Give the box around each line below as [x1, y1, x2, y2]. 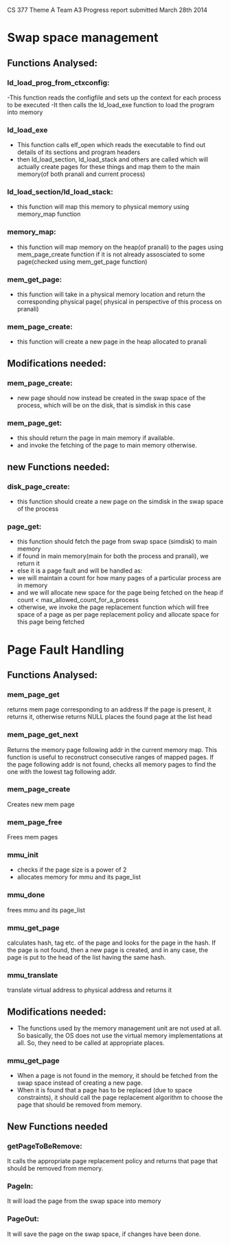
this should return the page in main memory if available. [16, 434, 175, 442]
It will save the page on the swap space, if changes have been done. [7, 1230, 201, 1238]
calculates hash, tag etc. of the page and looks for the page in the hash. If [7, 938, 216, 947]
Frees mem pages [7, 833, 58, 841]
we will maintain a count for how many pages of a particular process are [16, 574, 222, 582]
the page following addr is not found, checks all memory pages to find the [7, 760, 216, 769]
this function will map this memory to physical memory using [16, 203, 189, 211]
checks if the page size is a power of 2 [16, 866, 127, 874]
